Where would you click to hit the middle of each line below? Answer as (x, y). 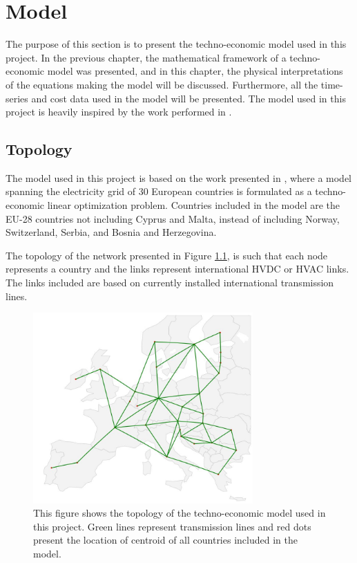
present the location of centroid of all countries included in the (165, 540)
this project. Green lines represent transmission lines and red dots (172, 526)
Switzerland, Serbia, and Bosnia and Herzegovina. (111, 232)
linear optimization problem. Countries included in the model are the (194, 205)
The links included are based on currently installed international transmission (170, 283)
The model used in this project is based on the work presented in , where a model (179, 177)
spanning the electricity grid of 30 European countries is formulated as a (159, 191)
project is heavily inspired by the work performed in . (119, 112)
